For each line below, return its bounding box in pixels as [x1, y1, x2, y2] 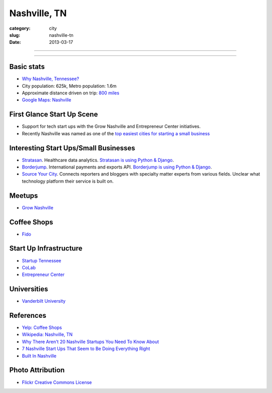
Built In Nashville [22, 353, 56, 359]
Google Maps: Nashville [22, 97, 72, 103]
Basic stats [9, 63, 45, 71]
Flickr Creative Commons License [22, 379, 92, 385]
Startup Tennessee [22, 257, 61, 263]
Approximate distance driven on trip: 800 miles [22, 90, 119, 96]
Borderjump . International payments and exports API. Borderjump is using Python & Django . [22, 164, 212, 170]
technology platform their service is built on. [22, 178, 114, 184]
